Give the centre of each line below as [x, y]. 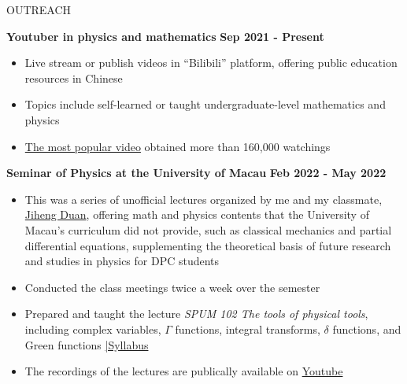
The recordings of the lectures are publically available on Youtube [184, 371]
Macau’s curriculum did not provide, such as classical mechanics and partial [208, 229]
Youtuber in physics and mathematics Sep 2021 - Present [165, 36]
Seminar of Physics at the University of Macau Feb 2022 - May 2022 [196, 173]
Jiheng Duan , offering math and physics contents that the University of [197, 214]
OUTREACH [39, 9]
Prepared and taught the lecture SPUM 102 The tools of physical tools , [196, 314]
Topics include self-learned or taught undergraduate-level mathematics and [205, 104]
